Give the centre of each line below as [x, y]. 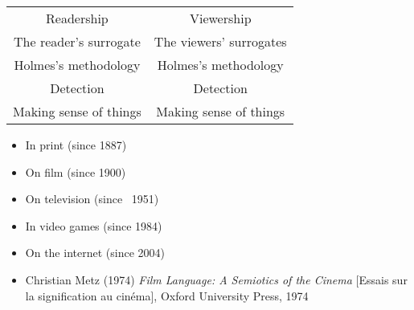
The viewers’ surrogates [220, 41]
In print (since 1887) [76, 145]
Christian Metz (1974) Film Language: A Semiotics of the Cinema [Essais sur [216, 279]
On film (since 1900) [76, 171]
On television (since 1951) [92, 199]
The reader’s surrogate [77, 41]
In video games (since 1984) [94, 225]
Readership [77, 18]
